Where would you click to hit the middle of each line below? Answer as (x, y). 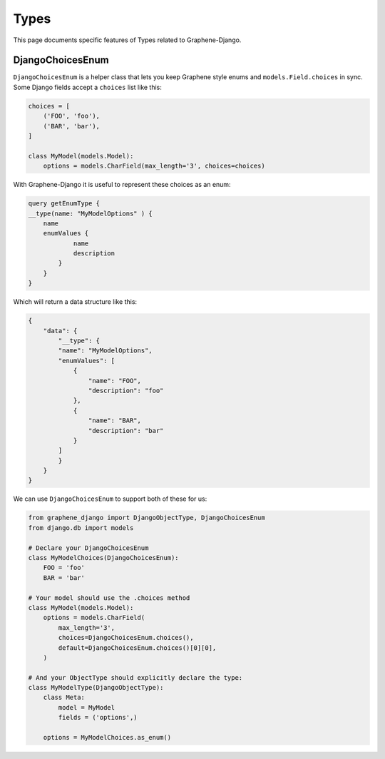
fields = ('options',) (98, 718)
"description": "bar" (126, 431)
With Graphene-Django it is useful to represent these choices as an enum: (122, 185)
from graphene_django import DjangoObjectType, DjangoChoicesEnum (147, 518)
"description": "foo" (126, 390)
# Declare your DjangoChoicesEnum (88, 548)
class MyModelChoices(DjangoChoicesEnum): (103, 558)
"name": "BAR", (115, 421)
